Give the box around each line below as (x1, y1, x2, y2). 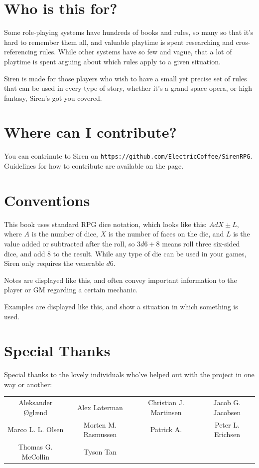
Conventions (4, 190, 90, 210)
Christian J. (148, 397, 184, 408)
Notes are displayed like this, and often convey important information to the (4, 274, 237, 285)
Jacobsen (213, 407, 241, 417)
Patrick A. (150, 424, 182, 435)
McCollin (21, 451, 50, 462)
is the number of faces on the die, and (108, 229, 224, 239)
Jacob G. (213, 397, 241, 408)
